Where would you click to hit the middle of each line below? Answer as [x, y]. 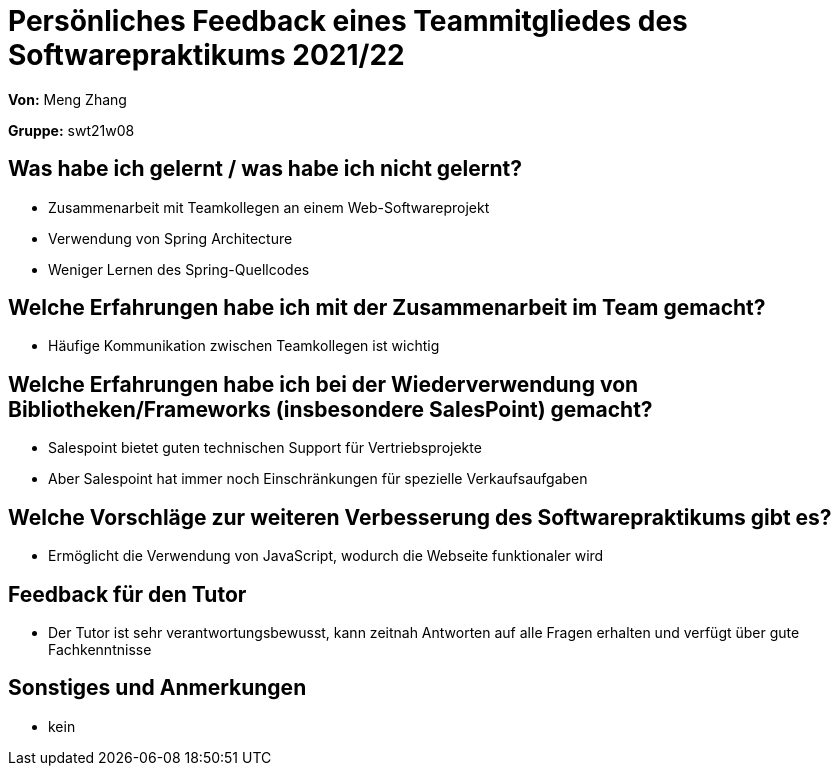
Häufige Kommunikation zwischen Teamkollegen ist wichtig [244, 346]
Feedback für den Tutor [127, 594]
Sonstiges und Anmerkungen [157, 688]
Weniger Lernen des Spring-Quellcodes [179, 269]
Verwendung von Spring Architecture [170, 238]
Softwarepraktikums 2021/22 [206, 55]
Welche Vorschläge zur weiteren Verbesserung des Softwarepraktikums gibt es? [420, 517]
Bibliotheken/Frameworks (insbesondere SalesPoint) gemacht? [330, 409]
